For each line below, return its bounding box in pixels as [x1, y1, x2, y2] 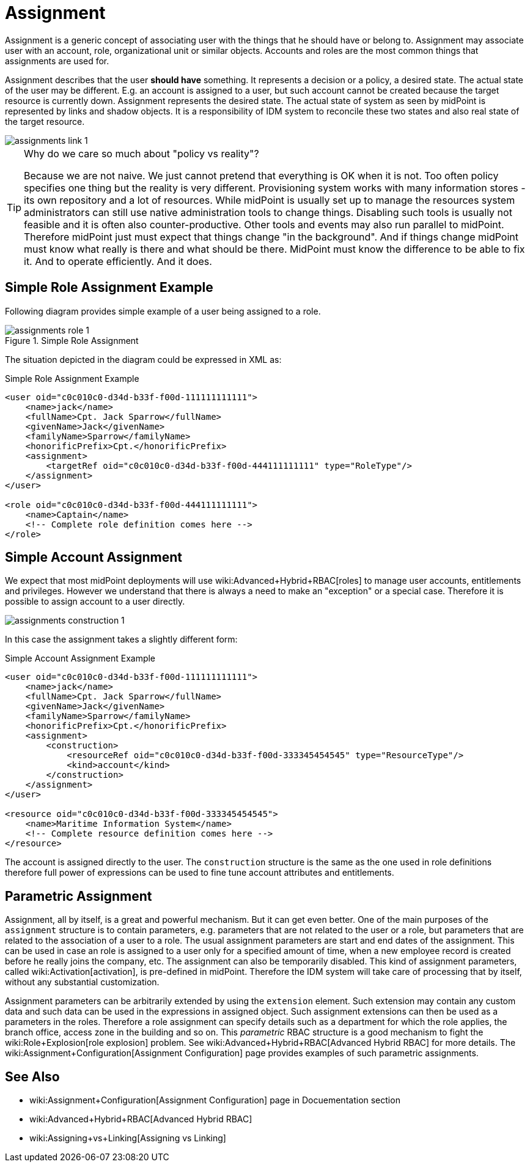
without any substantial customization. [5, 977, 160, 988]
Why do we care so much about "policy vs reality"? [24, 147, 259, 160]
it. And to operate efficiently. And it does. [24, 255, 212, 267]
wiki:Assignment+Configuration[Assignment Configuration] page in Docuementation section [29, 1095, 400, 1106]
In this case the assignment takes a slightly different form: [5, 634, 238, 645]
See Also [5, 1068, 60, 1084]
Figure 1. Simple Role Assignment [5, 335, 139, 346]
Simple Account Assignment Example [5, 653, 156, 664]
